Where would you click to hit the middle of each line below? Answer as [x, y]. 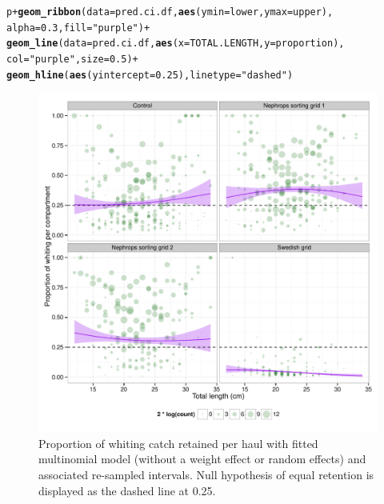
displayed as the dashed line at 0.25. [127, 490]
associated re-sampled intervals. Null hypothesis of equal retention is [206, 475]
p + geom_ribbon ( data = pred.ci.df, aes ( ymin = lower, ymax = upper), [170, 12]
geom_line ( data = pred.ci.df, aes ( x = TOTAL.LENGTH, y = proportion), [176, 44]
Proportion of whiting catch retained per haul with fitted [178, 443]
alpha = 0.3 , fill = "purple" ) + [78, 28]
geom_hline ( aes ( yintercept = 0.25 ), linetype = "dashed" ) [150, 75]
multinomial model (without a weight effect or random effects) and [202, 459]
